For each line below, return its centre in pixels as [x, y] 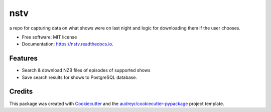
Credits [21, 92]
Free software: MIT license [49, 37]
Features [23, 58]
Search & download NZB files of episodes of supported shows [86, 70]
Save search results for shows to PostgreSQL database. [80, 77]
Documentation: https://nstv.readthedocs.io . [68, 44]
